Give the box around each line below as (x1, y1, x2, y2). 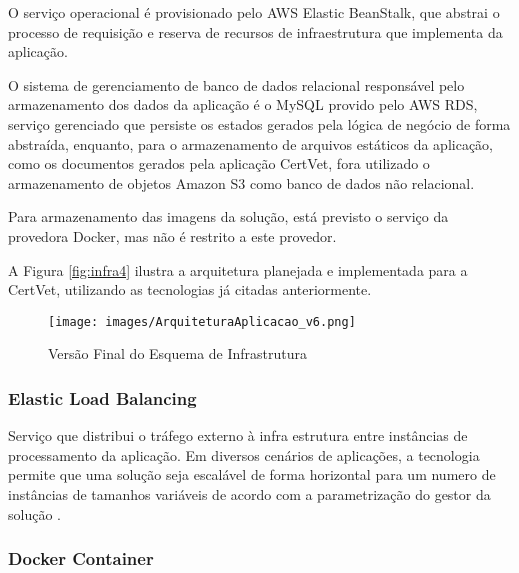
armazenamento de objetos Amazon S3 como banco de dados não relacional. (8, 172, 475, 193)
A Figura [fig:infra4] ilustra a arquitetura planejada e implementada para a (8, 259, 468, 280)
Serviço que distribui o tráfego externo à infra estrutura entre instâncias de (8, 425, 468, 446)
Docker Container (8, 546, 154, 571)
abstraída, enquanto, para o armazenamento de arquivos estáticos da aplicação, (8, 133, 494, 154)
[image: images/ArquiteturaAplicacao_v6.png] (48, 314, 356, 329)
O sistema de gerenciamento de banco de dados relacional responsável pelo (8, 74, 465, 95)
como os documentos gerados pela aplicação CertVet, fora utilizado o (8, 153, 430, 174)
